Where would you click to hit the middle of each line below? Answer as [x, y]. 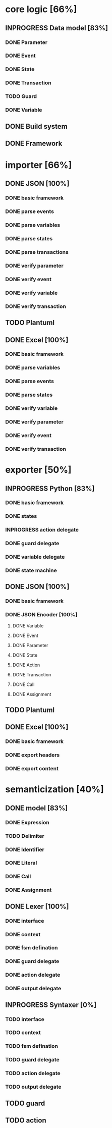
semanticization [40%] [55, 790]
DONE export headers [33, 755]
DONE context [23, 934]
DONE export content [32, 769]
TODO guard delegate [32, 1060]
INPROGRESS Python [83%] [50, 488]
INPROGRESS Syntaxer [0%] [51, 1005]
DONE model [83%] [37, 808]
